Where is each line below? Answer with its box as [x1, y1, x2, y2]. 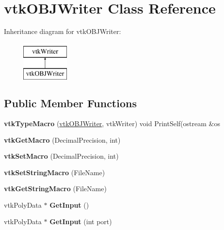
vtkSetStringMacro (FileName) [4, 167, 105, 177]
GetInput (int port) [49, 216, 112, 226]
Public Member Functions [4, 96, 137, 111]
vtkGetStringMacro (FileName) [4, 183, 107, 194]
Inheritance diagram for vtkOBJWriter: [4, 26, 121, 36]
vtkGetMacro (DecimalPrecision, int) [4, 134, 121, 145]
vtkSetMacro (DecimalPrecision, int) [4, 151, 119, 161]
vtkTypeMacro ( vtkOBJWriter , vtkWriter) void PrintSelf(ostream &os [4, 118, 220, 129]
